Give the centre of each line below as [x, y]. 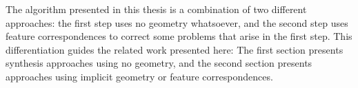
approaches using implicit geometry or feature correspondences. [139, 76]
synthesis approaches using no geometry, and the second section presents [159, 63]
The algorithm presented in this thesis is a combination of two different [156, 9]
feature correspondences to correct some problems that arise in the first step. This [179, 36]
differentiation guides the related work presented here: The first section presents [175, 49]
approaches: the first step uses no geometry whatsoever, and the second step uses [177, 22]
